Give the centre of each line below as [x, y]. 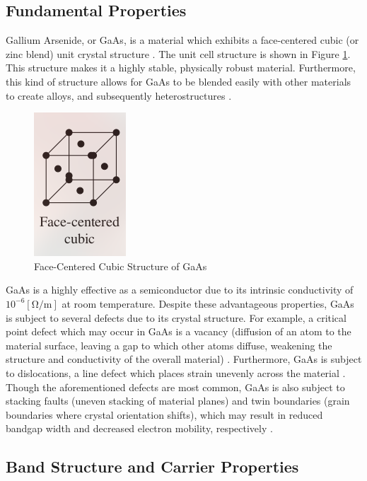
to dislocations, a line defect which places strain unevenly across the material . [176, 372]
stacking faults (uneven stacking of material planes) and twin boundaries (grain [178, 401]
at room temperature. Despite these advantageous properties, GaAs [208, 303]
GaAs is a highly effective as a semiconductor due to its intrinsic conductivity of [180, 290]
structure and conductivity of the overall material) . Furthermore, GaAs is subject [184, 359]
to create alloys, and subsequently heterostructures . [119, 95]
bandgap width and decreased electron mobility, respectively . [139, 428]
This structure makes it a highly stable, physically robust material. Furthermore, [181, 68]
